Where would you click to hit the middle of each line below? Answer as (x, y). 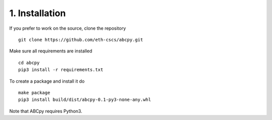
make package (34, 93)
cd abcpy (29, 63)
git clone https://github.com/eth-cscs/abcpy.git (81, 40)
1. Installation (38, 13)
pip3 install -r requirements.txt (61, 70)
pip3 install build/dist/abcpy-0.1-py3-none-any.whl (85, 100)
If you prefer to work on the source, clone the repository (67, 28)
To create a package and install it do (47, 81)
